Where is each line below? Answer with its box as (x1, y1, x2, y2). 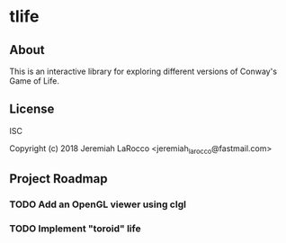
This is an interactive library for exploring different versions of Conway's (9, 66, 277, 76)
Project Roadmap (9, 171, 108, 186)
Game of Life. (9, 76, 60, 86)
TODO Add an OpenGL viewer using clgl (9, 198, 187, 211)
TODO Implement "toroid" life (9, 222, 141, 235)
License (9, 102, 55, 117)
